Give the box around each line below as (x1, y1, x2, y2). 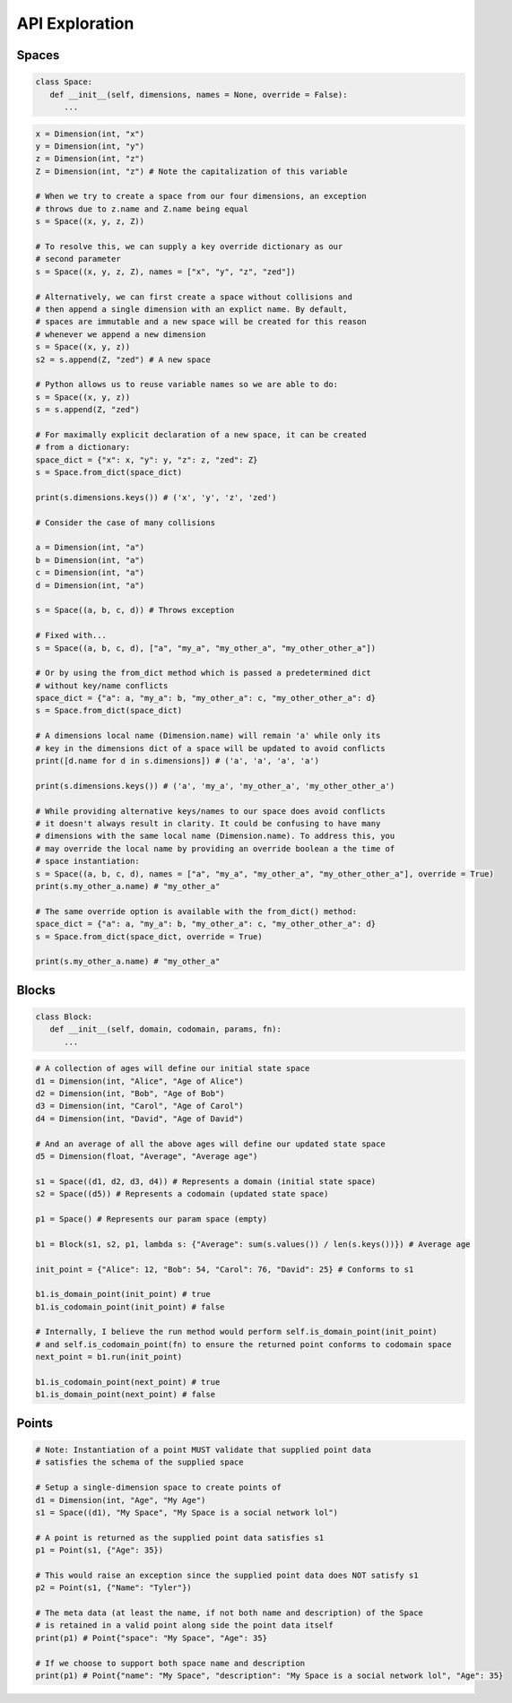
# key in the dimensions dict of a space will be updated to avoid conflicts (35, 743, 386, 753)
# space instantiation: (35, 856, 141, 867)
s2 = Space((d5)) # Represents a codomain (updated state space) (35, 1189, 329, 1199)
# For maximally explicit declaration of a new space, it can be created (35, 429, 367, 439)
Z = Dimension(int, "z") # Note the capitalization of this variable (35, 166, 348, 177)
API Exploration (16, 13, 135, 33)
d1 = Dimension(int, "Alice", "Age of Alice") (35, 1076, 244, 1086)
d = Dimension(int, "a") (35, 580, 145, 591)
